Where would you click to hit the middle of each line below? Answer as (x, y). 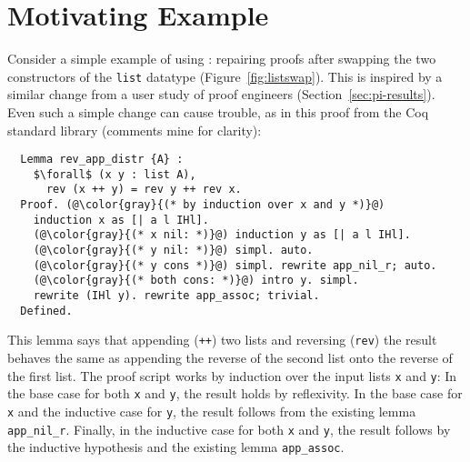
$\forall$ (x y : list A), (115, 174)
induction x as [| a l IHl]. (121, 220)
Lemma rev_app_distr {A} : (102, 160)
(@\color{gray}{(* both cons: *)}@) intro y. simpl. (196, 281)
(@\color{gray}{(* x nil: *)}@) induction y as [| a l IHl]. (222, 235)
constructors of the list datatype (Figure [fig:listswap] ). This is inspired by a (225, 76)
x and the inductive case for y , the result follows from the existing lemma (212, 411)
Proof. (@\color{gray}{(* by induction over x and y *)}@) (203, 205)
